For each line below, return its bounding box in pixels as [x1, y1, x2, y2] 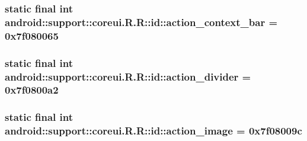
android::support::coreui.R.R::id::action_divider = [5, 69, 251, 84]
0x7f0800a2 [5, 82, 59, 97]
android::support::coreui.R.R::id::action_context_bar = [5, 14, 278, 29]
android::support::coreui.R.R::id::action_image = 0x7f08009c [5, 123, 302, 138]
